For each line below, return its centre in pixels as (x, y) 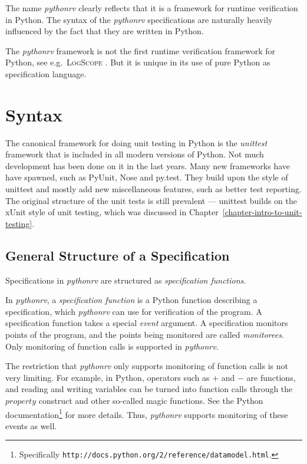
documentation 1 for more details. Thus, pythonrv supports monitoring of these (147, 413)
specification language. (46, 73)
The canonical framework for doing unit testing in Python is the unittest (136, 142)
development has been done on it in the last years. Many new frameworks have (148, 165)
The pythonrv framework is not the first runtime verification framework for (141, 50)
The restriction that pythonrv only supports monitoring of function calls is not (147, 366)
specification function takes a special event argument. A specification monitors (147, 323)
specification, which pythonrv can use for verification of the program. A (134, 311)
